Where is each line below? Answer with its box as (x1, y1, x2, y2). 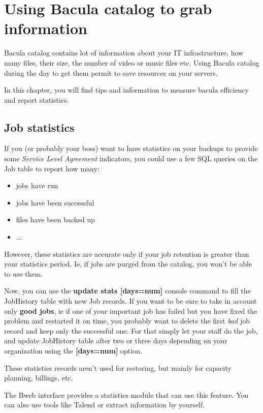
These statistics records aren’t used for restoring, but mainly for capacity (4, 362, 232, 373)
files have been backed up (16, 214, 95, 225)
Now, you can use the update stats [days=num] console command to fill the (4, 285, 251, 296)
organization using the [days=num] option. (4, 345, 142, 356)
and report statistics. (4, 94, 69, 105)
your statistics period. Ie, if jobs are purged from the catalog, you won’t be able (4, 258, 252, 269)
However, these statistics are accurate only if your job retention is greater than (4, 248, 249, 259)
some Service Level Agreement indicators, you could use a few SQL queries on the (4, 153, 258, 164)
